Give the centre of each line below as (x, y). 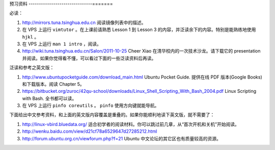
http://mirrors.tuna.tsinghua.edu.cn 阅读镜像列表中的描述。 (84, 22)
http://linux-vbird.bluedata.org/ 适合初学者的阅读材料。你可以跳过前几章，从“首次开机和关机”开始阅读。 (131, 124)
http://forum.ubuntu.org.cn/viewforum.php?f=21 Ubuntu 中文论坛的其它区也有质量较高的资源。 (121, 138)
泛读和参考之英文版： (32, 68)
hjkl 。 (31, 37)
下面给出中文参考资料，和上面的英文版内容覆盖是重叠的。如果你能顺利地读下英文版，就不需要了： (112, 115)
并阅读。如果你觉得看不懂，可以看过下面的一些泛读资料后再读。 (89, 58)
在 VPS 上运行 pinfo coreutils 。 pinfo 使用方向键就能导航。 (91, 106)
